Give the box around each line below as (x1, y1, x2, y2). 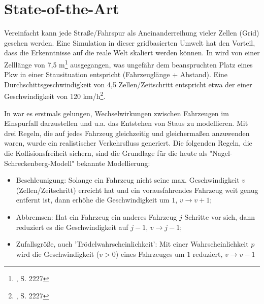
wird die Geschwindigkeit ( (16, 248, 100, 259)
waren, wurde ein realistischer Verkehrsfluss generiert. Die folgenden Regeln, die (4, 138, 252, 148)
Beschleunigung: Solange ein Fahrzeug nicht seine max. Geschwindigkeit (16, 175, 240, 185)
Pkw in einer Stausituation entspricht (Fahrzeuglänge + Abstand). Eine (4, 69, 228, 80)
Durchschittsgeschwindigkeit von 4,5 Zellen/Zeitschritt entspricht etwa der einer (4, 79, 252, 89)
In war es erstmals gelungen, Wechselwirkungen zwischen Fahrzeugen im (4, 108, 229, 118)
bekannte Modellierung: (76, 157, 150, 168)
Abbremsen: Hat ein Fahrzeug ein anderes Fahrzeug (16, 211, 177, 222)
